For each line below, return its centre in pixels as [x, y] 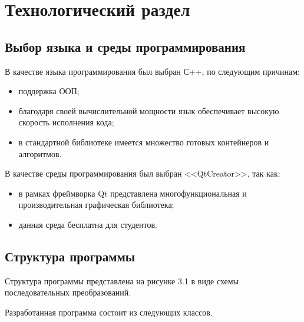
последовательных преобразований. [68, 292]
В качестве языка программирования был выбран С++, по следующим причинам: [152, 71]
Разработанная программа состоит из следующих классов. [109, 312]
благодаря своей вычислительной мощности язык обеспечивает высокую [149, 110]
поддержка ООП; [49, 91]
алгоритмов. [40, 153]
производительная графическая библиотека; [96, 205]
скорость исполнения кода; [66, 122]
